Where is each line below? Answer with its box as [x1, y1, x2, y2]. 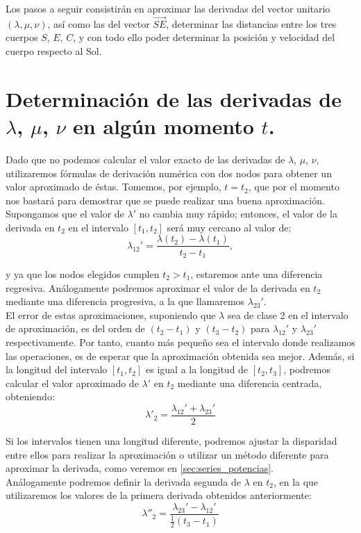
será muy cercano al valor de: [167, 220, 292, 234]
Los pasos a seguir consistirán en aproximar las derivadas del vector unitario [6, 1, 330, 15]
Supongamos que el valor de [6, 206, 124, 221]
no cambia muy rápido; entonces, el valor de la [139, 206, 337, 221]
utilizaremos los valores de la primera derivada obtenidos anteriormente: [6, 488, 312, 502]
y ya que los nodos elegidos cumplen [6, 266, 160, 281]
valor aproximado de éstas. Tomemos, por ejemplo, [6, 179, 221, 194]
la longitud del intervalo [6, 362, 108, 377]
